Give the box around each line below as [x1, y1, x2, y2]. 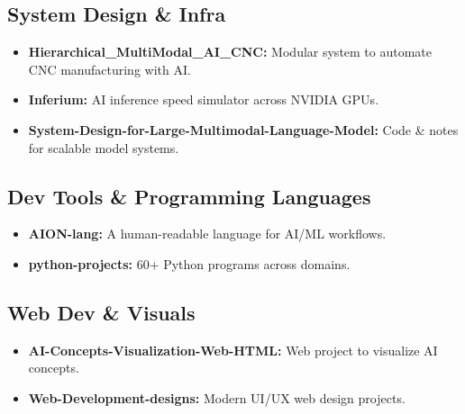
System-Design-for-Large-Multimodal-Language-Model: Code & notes [28, 120, 459, 139]
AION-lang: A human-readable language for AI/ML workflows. [28, 224, 387, 243]
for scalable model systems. [28, 138, 179, 157]
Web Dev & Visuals [7, 298, 196, 326]
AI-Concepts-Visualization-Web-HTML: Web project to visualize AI [28, 340, 438, 359]
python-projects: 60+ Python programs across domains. [28, 254, 351, 273]
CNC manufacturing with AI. [28, 59, 191, 78]
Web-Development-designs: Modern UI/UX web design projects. [28, 388, 406, 407]
